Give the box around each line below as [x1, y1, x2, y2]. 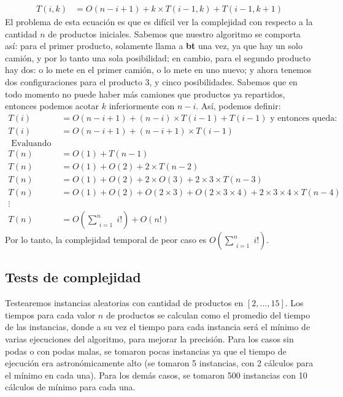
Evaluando [11, 139, 52, 148]
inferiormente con [109, 99, 175, 112]
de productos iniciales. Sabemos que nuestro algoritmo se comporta [48, 27, 301, 40]
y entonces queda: [270, 114, 337, 123]
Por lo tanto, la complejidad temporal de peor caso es [5, 233, 207, 246]
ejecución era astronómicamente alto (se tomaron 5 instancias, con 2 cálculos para [5, 357, 314, 369]
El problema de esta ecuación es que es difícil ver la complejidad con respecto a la [5, 15, 313, 28]
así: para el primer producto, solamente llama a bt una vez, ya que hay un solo [5, 39, 303, 52]
